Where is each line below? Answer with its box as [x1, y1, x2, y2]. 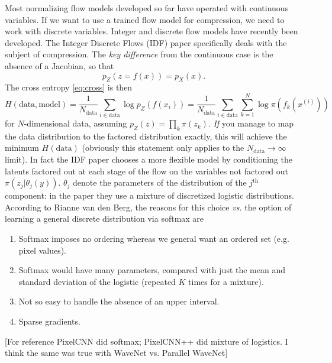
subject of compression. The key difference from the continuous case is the [5, 48, 273, 60]
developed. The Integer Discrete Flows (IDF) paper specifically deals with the [5, 36, 287, 48]
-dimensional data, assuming [24, 117, 127, 129]
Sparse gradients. [18, 315, 80, 327]
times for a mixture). [188, 275, 264, 287]
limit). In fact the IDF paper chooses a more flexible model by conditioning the [5, 153, 292, 166]
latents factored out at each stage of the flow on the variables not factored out [5, 164, 289, 177]
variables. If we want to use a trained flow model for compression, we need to [5, 13, 285, 25]
